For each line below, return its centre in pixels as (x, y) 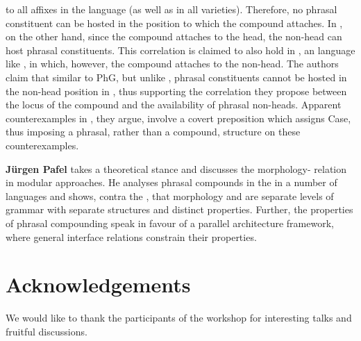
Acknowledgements (98, 284)
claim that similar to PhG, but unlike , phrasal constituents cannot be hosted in (176, 77)
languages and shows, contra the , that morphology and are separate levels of (170, 196)
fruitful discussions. (47, 331)
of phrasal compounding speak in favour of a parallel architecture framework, (170, 223)
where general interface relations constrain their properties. (131, 236)
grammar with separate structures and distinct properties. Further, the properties (179, 209)
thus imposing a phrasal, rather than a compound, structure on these (153, 132)
